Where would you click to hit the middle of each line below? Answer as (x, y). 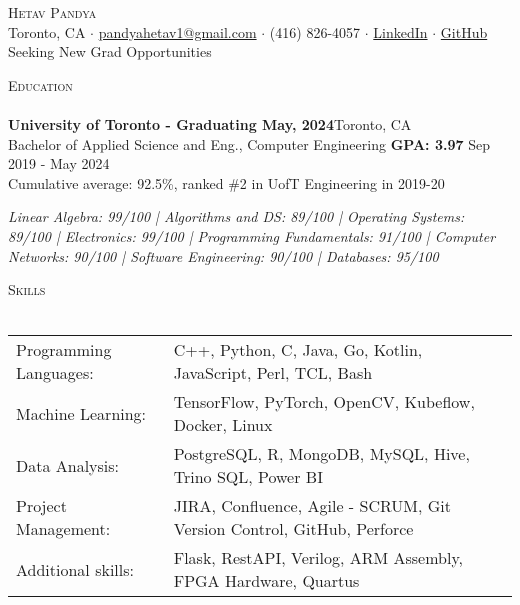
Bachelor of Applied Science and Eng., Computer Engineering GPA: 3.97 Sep (249, 143)
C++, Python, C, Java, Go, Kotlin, (298, 350)
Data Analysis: (68, 465)
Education (40, 84)
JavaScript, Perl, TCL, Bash (273, 373)
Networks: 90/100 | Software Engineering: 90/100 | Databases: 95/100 (223, 255)
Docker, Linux (223, 425)
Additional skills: (75, 569)
